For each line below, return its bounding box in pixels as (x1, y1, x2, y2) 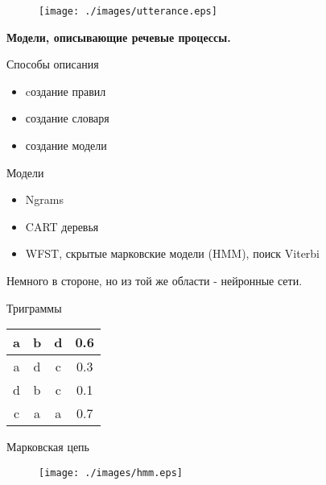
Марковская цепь (6, 438, 89, 455)
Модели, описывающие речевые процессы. (6, 28, 231, 45)
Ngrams (25, 191, 64, 208)
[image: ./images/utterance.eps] (39, 6, 217, 17)
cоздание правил (25, 82, 106, 99)
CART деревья (25, 218, 99, 234)
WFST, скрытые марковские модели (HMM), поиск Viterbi (25, 245, 320, 262)
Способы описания (6, 56, 99, 73)
